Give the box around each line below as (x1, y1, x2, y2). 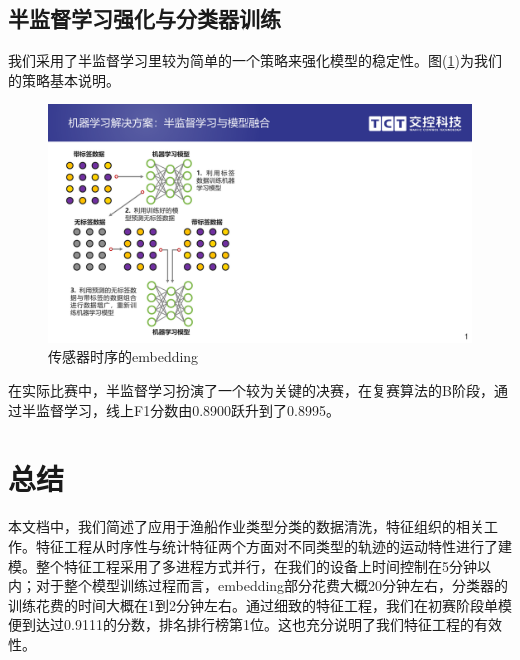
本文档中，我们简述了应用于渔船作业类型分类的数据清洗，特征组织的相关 (8, 516, 484, 537)
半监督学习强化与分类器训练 (8, 3, 281, 34)
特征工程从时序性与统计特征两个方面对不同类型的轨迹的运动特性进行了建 (35, 535, 512, 556)
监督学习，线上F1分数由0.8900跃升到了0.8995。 (35, 399, 340, 420)
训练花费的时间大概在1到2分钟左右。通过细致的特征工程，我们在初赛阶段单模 (8, 594, 512, 615)
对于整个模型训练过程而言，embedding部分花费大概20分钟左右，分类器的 (35, 575, 509, 596)
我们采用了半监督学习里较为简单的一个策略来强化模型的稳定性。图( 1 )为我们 (8, 50, 502, 71)
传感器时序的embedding (48, 346, 199, 367)
